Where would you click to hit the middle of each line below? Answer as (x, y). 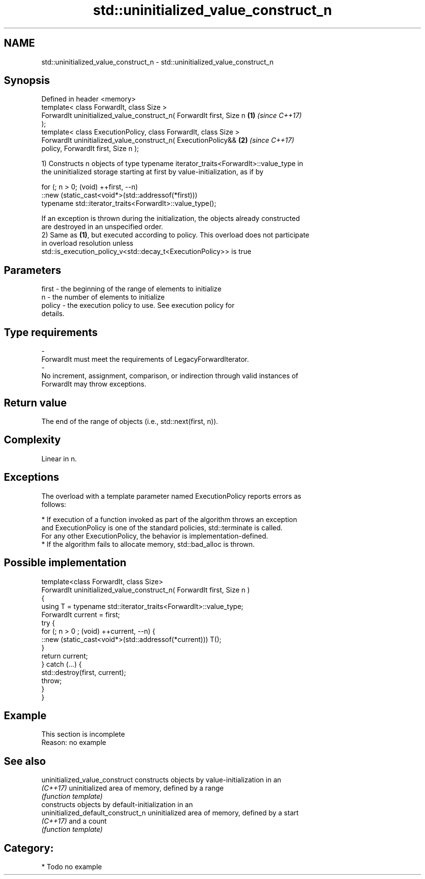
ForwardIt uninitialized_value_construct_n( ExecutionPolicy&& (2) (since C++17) (168, 140)
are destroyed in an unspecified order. (102, 227)
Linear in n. (59, 458)
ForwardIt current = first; (81, 614)
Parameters (33, 270)
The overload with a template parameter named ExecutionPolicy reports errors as (171, 496)
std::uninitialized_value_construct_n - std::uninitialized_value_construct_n (157, 62)
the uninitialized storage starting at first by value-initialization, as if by (152, 172)
